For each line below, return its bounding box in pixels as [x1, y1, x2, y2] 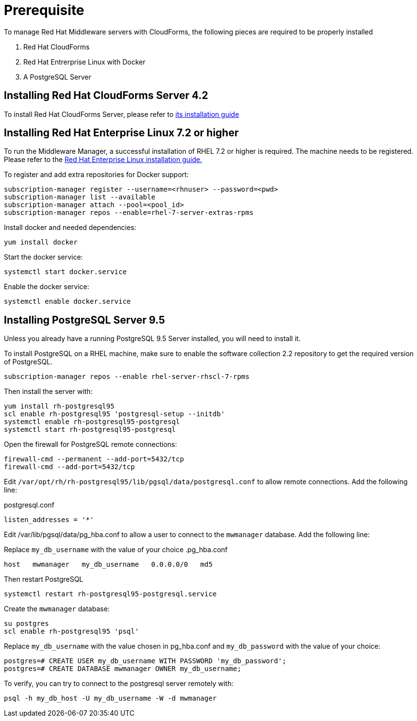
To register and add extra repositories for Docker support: [4, 170, 189, 179]
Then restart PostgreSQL [4, 575, 83, 584]
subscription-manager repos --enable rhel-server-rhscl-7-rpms [4, 373, 250, 381]
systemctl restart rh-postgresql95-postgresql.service [4, 590, 217, 598]
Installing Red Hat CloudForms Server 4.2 [4, 89, 208, 102]
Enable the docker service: [4, 282, 89, 291]
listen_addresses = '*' [4, 516, 94, 524]
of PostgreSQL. [4, 358, 53, 366]
